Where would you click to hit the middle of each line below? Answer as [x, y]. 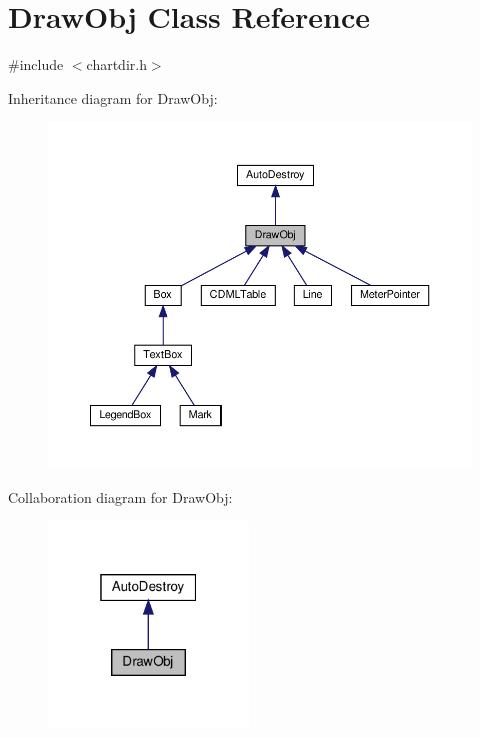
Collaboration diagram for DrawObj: [120, 496]
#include [36, 64]
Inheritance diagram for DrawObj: [113, 97]
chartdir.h [116, 64]
